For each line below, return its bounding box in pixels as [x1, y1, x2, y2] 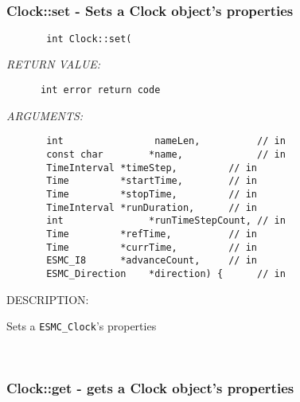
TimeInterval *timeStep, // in [46, 162, 257, 174]
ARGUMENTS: [6, 107, 84, 123]
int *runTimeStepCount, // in [46, 215, 286, 227]
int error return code [40, 84, 161, 96]
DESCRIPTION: [6, 291, 89, 307]
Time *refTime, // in [46, 228, 257, 240]
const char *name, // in [46, 148, 286, 160]
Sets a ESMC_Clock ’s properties [6, 318, 157, 334]
